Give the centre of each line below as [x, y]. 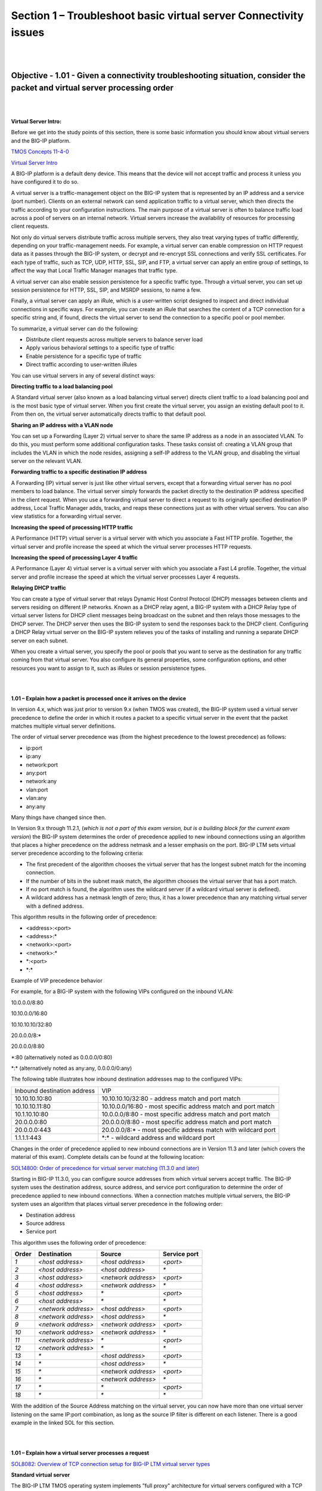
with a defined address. [55, 906]
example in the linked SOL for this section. [63, 1422]
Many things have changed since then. [59, 817]
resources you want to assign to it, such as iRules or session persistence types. [109, 668]
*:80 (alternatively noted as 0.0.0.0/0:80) [62, 1057]
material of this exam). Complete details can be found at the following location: [108, 1157]
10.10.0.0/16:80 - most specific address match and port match [188, 1106]
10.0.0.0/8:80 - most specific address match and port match [186, 1114]
